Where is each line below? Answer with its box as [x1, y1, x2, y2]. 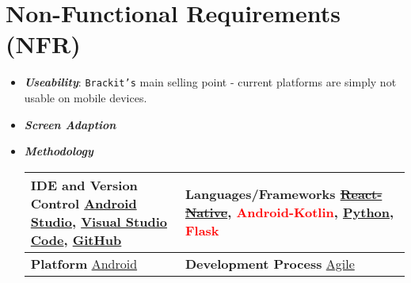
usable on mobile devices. [24, 89, 147, 105]
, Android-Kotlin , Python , [227, 203, 394, 222]
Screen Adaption [24, 116, 116, 132]
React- [340, 185, 382, 204]
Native [185, 203, 228, 222]
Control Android [30, 193, 137, 212]
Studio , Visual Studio [30, 212, 167, 231]
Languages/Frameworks [185, 185, 336, 204]
